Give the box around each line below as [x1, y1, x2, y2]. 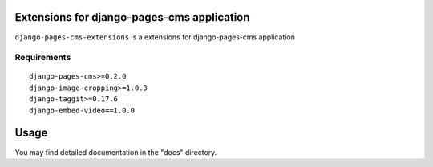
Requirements [14, 52, 71, 63]
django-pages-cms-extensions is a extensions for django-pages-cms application [14, 32, 296, 42]
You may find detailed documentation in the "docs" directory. [14, 147, 217, 157]
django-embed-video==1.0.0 [29, 105, 136, 115]
